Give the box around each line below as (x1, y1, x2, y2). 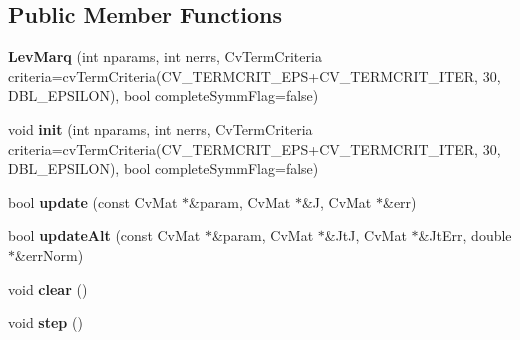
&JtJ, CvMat (324, 225, 407, 246)
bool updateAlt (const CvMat (8, 225, 201, 246)
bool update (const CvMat (8, 191, 178, 212)
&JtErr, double (418, 225, 512, 246)
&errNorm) (15, 244, 84, 265)
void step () (8, 312, 83, 333)
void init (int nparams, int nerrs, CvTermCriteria (8, 118, 313, 139)
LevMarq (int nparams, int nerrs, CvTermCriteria (8, 46, 322, 67)
